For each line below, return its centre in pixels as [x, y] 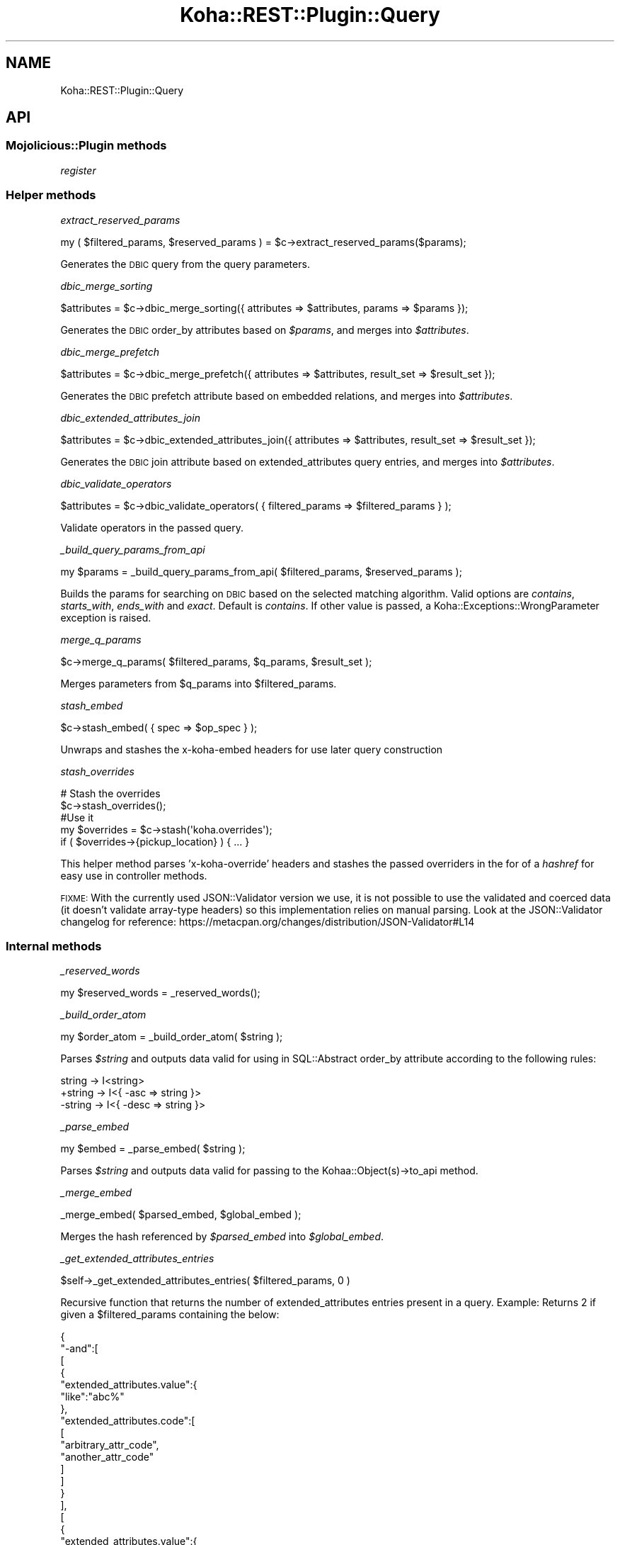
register [78, 170]
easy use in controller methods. [134, 875]
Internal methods [54, 946]
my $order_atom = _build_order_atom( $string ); [172, 1037]
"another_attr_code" [107, 1457]
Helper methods [51, 195]
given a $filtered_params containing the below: [170, 1315]
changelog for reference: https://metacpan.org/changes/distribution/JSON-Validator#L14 [268, 921]
